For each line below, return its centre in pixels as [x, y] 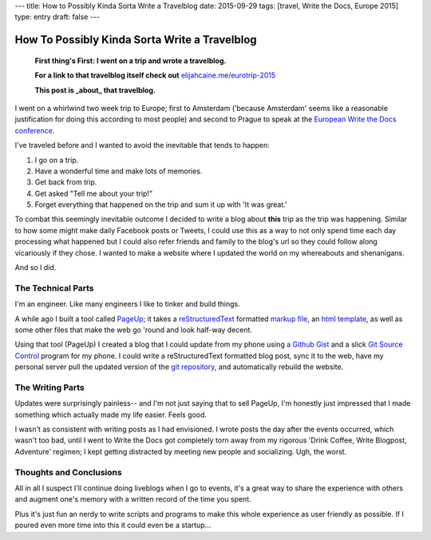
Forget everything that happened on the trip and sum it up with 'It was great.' [161, 204]
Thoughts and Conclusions [69, 472]
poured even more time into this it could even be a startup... [113, 525]
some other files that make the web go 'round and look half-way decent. [134, 330]
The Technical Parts [55, 288]
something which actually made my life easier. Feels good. [111, 415]
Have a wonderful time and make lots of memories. [119, 171]
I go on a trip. [57, 160]
